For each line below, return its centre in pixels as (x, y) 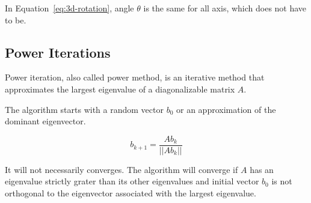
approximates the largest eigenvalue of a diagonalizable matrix (120, 89)
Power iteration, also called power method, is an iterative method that (135, 77)
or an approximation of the (226, 109)
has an (262, 169)
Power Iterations (58, 52)
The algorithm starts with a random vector (84, 109)
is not (282, 181)
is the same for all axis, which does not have (225, 8)
